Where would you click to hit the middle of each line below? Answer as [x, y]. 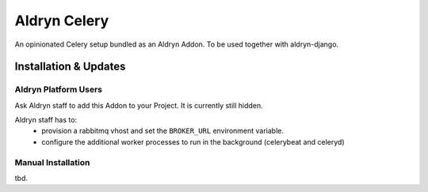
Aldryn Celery [62, 21]
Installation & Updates [70, 67]
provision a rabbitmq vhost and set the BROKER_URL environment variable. [163, 131]
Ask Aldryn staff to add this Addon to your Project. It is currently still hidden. [139, 105]
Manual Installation [52, 162]
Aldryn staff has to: [46, 120]
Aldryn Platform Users [59, 89]
